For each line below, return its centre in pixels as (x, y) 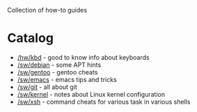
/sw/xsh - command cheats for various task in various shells (104, 102)
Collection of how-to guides (47, 10)
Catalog (31, 38)
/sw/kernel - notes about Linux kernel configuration (91, 94)
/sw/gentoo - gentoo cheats (57, 72)
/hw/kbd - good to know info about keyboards (83, 57)
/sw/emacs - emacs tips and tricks (67, 79)
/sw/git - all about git (47, 87)
